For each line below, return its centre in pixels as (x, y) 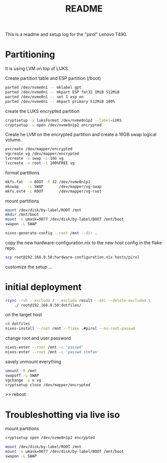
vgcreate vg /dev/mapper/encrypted (42, 154)
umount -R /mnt (21, 371)
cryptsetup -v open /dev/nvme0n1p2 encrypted (53, 125)
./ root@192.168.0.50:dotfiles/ (48, 305)
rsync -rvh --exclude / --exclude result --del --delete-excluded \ (78, 300)
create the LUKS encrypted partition (42, 111)
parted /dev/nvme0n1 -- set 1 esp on (44, 97)
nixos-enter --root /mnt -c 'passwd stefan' (52, 352)
